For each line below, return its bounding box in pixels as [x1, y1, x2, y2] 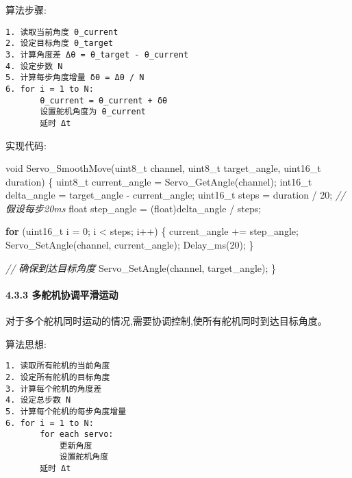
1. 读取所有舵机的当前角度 [5, 361, 110, 371]
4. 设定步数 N [5, 61, 63, 71]
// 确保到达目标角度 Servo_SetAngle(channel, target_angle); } [5, 260, 277, 275]
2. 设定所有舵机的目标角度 [5, 372, 110, 382]
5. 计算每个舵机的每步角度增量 [5, 406, 127, 416]
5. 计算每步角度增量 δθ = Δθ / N [5, 73, 144, 83]
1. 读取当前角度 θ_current [5, 27, 118, 37]
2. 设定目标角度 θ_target [5, 38, 114, 49]
